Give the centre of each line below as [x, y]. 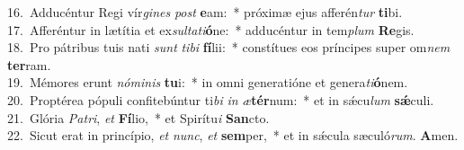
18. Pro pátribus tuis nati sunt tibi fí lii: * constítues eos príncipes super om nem [229, 47]
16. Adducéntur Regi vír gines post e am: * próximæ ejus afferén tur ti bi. [205, 12]
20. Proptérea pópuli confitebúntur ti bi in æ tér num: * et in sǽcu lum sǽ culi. [221, 99]
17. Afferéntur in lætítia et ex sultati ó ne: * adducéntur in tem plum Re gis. [211, 29]
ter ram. [29, 64]
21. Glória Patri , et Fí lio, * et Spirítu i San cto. [138, 117]
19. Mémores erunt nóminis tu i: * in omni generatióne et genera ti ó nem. [208, 82]
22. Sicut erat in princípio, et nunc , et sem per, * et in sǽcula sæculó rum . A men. [233, 135]
